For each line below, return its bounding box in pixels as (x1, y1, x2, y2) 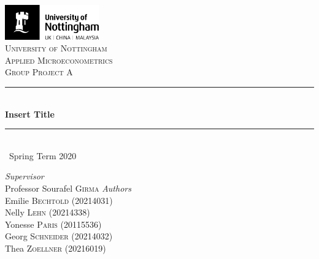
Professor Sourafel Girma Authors (5, 182, 131, 195)
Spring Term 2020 (9, 149, 77, 162)
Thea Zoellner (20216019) (5, 242, 106, 254)
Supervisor (5, 170, 44, 182)
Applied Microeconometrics (5, 53, 113, 66)
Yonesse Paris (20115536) (5, 217, 102, 230)
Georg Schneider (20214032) (5, 230, 113, 242)
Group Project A (5, 66, 73, 78)
